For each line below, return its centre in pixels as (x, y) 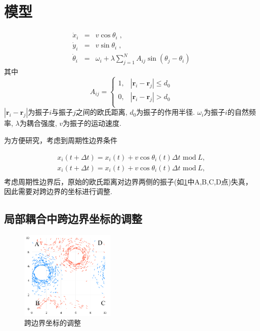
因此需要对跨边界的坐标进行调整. (58, 191)
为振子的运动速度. (92, 123)
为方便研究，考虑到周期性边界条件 (61, 140)
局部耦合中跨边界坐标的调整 (73, 219)
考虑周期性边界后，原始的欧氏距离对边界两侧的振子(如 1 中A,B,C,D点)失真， (128, 181)
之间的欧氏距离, (101, 112)
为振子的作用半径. (166, 112)
